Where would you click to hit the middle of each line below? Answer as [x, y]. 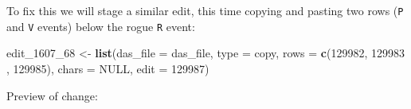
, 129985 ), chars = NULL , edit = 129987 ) [108, 68]
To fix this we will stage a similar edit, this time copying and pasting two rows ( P [205, 10]
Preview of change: [52, 95]
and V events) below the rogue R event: [101, 26]
